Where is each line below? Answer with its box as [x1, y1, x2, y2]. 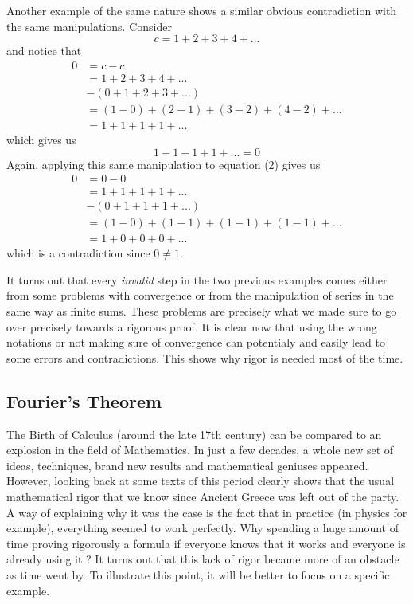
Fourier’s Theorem [6, 388, 162, 413]
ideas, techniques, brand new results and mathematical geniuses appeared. [6, 457, 368, 473]
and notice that [6, 42, 82, 59]
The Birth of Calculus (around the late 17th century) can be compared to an [6, 426, 382, 442]
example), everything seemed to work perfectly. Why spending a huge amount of [6, 520, 399, 536]
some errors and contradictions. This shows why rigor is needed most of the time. [6, 349, 403, 366]
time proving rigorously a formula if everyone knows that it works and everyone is [6, 535, 406, 551]
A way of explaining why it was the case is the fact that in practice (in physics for [6, 504, 407, 520]
